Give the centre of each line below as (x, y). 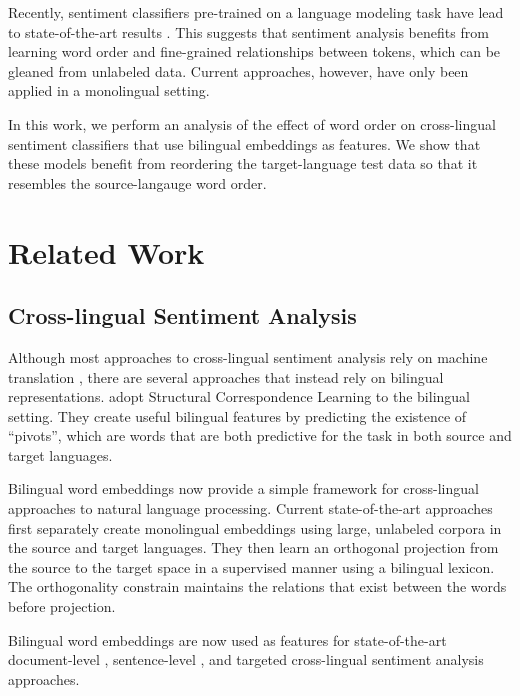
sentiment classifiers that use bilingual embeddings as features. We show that (244, 143)
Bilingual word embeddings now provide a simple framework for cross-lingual (243, 488)
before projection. (62, 606)
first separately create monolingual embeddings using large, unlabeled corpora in (255, 527)
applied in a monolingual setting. (109, 90)
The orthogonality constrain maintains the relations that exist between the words (257, 586)
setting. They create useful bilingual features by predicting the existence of (237, 415)
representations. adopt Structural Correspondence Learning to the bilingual (239, 396)
